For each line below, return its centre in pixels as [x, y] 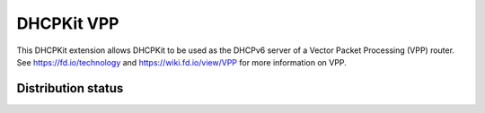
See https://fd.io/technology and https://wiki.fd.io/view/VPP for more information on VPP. [182, 62]
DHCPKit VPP [68, 23]
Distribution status [70, 88]
